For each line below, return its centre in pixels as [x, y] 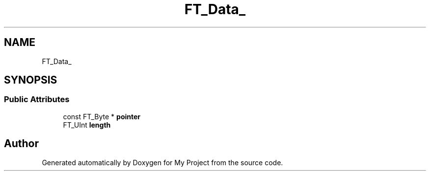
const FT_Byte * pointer [102, 116]
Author [21, 144]
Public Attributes [37, 99]
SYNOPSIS [31, 80]
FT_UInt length [87, 125]
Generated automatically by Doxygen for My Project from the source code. [162, 162]
